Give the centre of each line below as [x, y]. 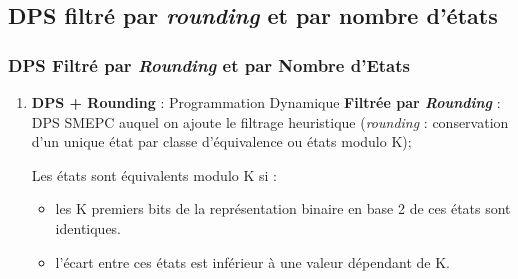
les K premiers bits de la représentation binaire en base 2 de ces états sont [283, 208]
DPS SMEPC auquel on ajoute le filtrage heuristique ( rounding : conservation [270, 121]
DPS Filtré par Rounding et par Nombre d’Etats [209, 64]
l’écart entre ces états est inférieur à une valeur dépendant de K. [252, 261]
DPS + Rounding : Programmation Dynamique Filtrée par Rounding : [266, 102]
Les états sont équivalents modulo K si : [154, 174]
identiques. [88, 227]
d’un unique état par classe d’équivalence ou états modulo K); [221, 141]
